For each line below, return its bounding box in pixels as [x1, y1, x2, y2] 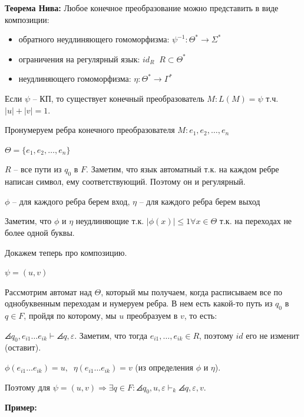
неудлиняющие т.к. [75, 215, 144, 227]
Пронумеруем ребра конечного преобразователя [5, 124, 175, 136]
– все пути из [14, 163, 62, 175]
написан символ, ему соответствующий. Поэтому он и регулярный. [5, 175, 246, 188]
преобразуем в [126, 309, 178, 322]
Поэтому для [5, 381, 51, 393]
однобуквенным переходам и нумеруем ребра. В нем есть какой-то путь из [5, 297, 273, 309]
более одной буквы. [5, 226, 75, 238]
